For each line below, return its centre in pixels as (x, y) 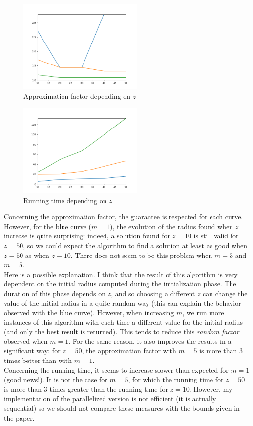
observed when (26, 341)
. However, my (211, 389)
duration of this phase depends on (55, 293)
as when (37, 255)
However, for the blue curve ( (48, 226)
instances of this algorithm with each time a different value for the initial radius (123, 322)
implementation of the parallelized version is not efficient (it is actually (110, 398)
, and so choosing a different (153, 293)
